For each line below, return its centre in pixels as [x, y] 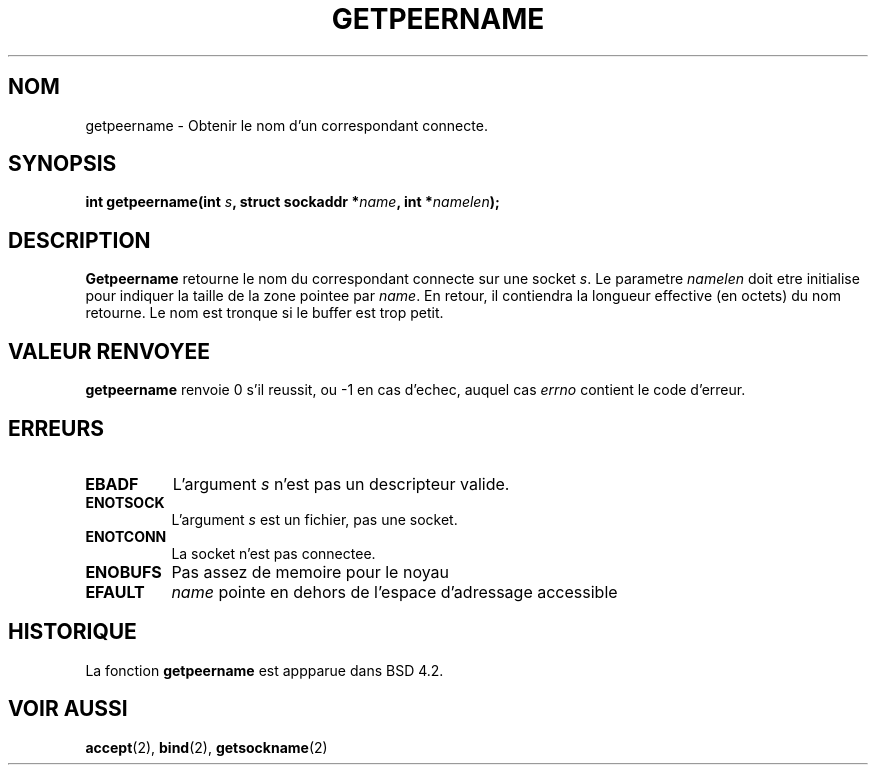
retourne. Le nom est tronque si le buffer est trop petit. [264, 313]
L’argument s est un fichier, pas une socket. [314, 519]
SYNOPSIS [62, 164]
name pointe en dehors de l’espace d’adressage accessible [394, 591]
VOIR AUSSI [68, 709]
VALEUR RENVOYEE [109, 351]
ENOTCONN [126, 536]
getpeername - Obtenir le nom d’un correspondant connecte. [286, 125]
